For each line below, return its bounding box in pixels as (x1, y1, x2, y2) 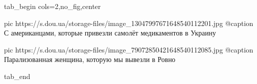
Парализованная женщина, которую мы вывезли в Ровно (4, 54, 176, 64)
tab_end (4, 70, 30, 81)
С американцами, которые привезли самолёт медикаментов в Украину (4, 27, 216, 38)
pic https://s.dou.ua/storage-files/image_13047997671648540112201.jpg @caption (4, 17, 254, 28)
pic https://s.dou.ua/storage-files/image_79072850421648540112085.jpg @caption (4, 44, 254, 54)
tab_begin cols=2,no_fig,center (4, 1, 101, 11)
